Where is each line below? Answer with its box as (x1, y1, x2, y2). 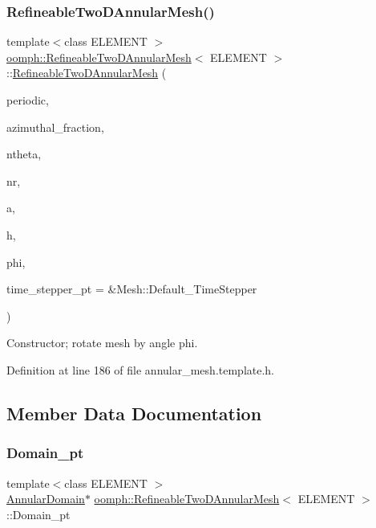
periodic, (6, 92, 49, 108)
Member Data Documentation (6, 400, 262, 425)
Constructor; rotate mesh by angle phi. (6, 334, 198, 351)
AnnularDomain (6, 490, 85, 507)
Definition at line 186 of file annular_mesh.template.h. (6, 361, 275, 378)
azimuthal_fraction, (6, 118, 104, 135)
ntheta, (6, 145, 42, 162)
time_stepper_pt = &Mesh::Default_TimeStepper (6, 280, 257, 297)
